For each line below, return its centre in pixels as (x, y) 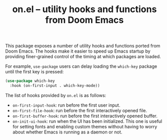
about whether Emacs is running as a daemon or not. (67, 132)
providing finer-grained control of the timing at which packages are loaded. (83, 57)
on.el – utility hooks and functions (85, 9)
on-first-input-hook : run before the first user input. (66, 105)
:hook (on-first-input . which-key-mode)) (55, 86)
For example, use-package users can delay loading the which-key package (81, 66)
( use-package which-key (30, 81)
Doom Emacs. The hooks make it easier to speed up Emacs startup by (78, 51)
